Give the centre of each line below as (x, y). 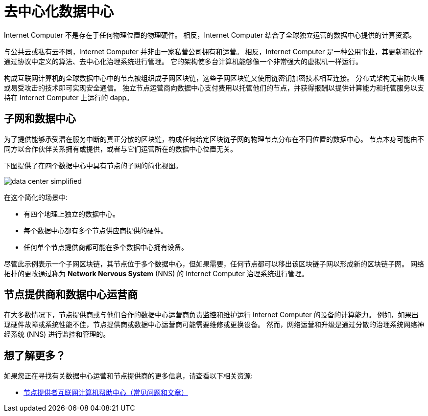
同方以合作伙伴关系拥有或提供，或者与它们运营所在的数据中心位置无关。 (120, 149)
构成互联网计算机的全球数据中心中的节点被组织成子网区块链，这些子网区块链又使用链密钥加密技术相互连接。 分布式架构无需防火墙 (214, 78)
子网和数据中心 (40, 119)
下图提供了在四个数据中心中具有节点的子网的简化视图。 (93, 165)
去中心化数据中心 (59, 12)
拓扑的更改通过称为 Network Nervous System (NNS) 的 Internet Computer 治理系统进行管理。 (156, 273)
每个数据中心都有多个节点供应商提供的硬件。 (95, 230)
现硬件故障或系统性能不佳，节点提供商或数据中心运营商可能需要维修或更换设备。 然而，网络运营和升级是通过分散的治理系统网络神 (214, 325)
